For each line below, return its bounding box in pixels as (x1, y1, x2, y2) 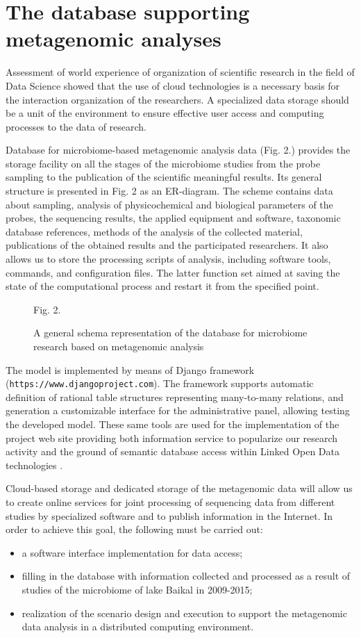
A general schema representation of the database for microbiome (33, 325, 308, 340)
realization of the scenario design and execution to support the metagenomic (22, 605, 347, 620)
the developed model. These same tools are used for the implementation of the (6, 417, 339, 432)
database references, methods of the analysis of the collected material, (6, 224, 303, 238)
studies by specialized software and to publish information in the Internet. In (6, 508, 333, 523)
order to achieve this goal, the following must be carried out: (6, 522, 263, 537)
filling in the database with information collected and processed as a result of (22, 569, 351, 583)
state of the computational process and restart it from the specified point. (6, 279, 319, 293)
